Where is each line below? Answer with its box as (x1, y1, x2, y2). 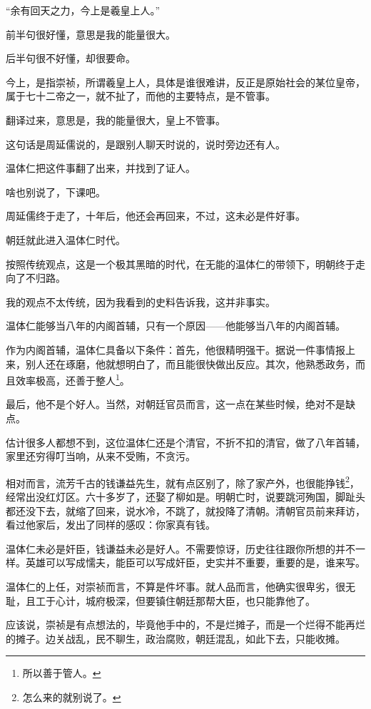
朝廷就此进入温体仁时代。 (6, 232, 126, 247)
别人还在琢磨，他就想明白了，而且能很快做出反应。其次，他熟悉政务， (25, 356, 355, 371)
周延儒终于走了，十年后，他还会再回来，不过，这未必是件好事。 (6, 208, 305, 223)
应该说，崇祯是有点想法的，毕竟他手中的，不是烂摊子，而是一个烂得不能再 (6, 617, 355, 632)
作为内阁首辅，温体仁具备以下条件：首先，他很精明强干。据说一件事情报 (6, 342, 345, 357)
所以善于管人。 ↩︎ (22, 665, 101, 680)
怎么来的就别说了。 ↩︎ (22, 689, 121, 704)
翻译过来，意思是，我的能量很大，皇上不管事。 (6, 112, 225, 127)
